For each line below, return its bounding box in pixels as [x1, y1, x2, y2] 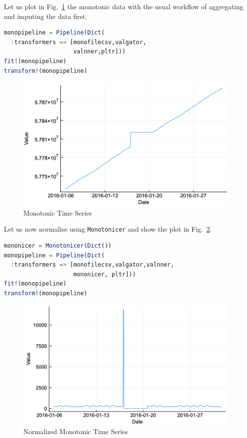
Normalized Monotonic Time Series [23, 426, 128, 437]
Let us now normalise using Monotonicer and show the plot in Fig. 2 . [4, 224, 212, 234]
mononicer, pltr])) [73, 270, 136, 278]
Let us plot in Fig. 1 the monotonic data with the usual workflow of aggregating [4, 1, 244, 11]
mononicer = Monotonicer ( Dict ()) [4, 242, 112, 249]
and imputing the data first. [4, 11, 87, 21]
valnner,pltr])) [73, 48, 126, 55]
